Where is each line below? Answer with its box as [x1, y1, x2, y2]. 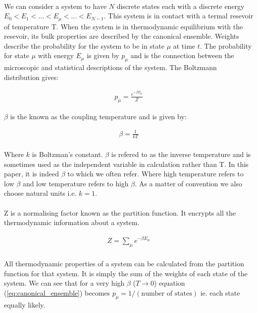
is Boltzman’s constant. [32, 149, 103, 159]
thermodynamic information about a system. [4, 217, 140, 228]
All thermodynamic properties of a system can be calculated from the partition [4, 258, 244, 269]
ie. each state [200, 287, 240, 298]
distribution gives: [4, 72, 58, 82]
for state [4, 50, 30, 61]
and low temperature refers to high [22, 178, 129, 188]
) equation [154, 278, 185, 288]
